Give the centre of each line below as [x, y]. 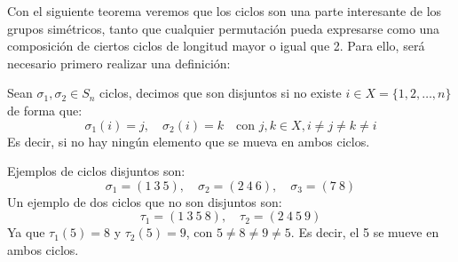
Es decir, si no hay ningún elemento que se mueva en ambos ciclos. [189, 141]
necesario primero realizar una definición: [119, 63]
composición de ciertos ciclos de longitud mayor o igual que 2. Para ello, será [216, 46]
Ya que [26, 232]
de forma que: [45, 110]
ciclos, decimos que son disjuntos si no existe [221, 93]
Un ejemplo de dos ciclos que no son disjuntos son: [145, 201]
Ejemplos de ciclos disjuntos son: [96, 171]
